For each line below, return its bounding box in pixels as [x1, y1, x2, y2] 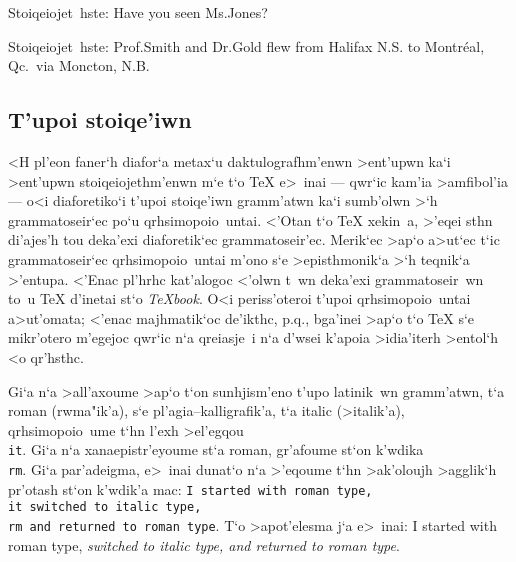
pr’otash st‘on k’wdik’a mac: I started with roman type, [8, 478, 373, 499]
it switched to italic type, [8, 500, 202, 515]
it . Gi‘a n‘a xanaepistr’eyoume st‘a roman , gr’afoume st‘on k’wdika [8, 439, 424, 460]
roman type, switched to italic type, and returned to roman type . [8, 534, 400, 555]
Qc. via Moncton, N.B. [8, 55, 150, 76]
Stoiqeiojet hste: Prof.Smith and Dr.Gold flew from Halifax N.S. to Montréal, [8, 35, 485, 56]
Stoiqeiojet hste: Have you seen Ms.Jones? [8, 2, 268, 22]
